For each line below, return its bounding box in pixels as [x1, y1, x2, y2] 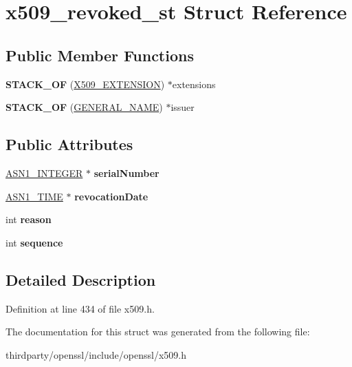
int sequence [5, 235, 63, 249]
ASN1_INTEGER [5, 165, 83, 180]
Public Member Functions [5, 44, 194, 65]
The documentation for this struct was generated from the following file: [5, 324, 310, 339]
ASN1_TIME [5, 189, 63, 203]
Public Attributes [5, 134, 133, 155]
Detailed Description [5, 269, 156, 290]
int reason [5, 212, 52, 227]
